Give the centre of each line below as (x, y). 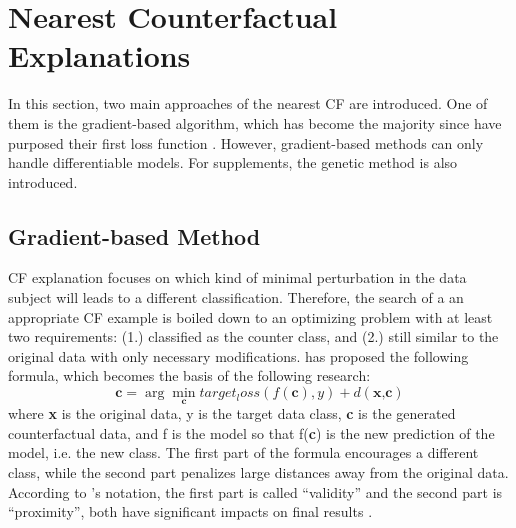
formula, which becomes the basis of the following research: (189, 375)
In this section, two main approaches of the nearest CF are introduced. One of (248, 103)
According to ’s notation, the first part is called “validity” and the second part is (255, 491)
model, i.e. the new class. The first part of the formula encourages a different (243, 452)
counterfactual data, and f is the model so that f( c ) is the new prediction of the (251, 432)
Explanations (99, 55)
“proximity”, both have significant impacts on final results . (190, 511)
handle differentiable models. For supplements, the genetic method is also (233, 162)
